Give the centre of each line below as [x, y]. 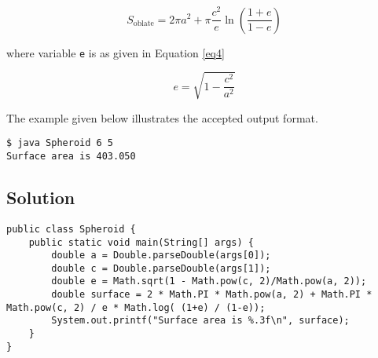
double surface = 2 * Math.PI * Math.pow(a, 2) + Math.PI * [212, 295]
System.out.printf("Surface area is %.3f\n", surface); [200, 321]
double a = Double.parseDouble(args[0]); [161, 256]
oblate [143, 24]
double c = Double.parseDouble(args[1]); [161, 268]
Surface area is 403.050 [71, 156]
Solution [41, 197]
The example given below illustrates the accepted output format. [162, 117]
